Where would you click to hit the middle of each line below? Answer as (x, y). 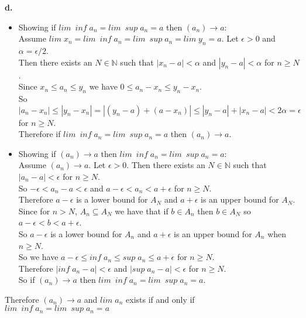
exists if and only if (160, 299)
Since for (34, 211)
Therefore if (39, 134)
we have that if (142, 211)
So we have (38, 257)
